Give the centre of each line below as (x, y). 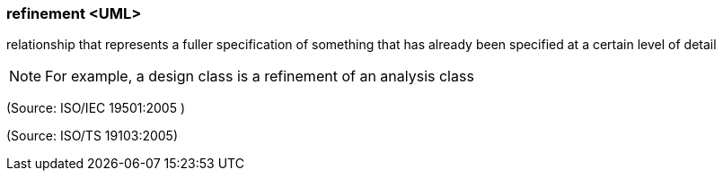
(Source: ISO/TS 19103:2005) (93, 136)
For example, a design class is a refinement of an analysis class (260, 76)
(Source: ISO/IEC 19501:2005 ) (96, 108)
